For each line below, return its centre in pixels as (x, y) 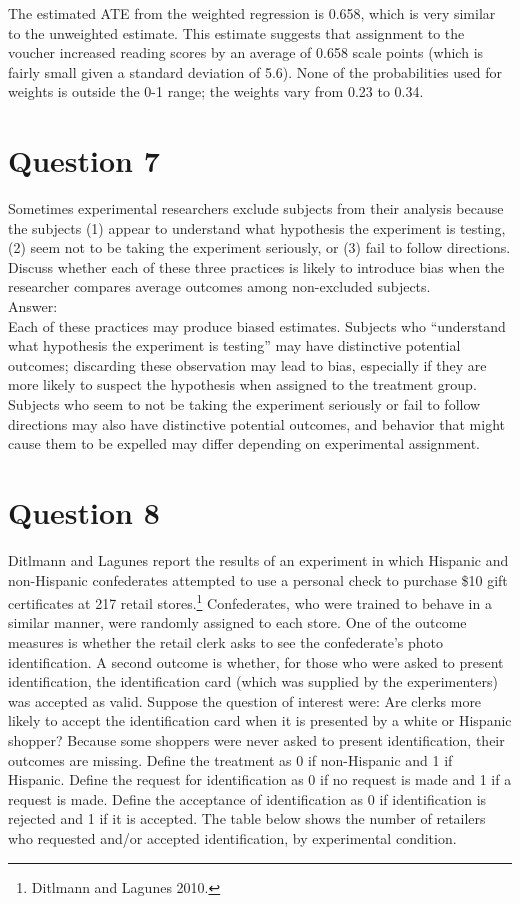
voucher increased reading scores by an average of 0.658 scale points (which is (246, 52)
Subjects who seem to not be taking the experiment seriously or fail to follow (244, 404)
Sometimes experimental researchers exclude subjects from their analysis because (256, 208)
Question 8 (84, 512)
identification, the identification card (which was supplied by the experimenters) (253, 681)
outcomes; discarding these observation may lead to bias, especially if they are (247, 364)
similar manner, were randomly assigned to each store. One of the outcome (237, 622)
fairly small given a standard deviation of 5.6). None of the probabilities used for (255, 71)
